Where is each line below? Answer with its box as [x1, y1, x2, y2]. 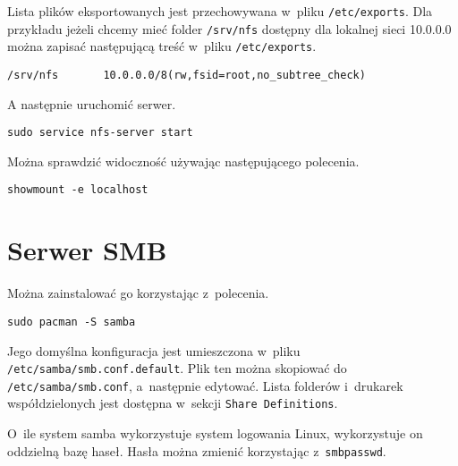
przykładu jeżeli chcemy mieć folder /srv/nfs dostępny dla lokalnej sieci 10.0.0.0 [7, 19, 452, 38]
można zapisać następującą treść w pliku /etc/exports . [7, 37, 317, 55]
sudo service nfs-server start [7, 126, 193, 140]
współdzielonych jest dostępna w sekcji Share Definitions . [7, 394, 338, 412]
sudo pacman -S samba [7, 315, 136, 328]
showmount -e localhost [7, 183, 148, 197]
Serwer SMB [7, 232, 167, 268]
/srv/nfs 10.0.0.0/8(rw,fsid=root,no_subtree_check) [7, 68, 366, 81]
